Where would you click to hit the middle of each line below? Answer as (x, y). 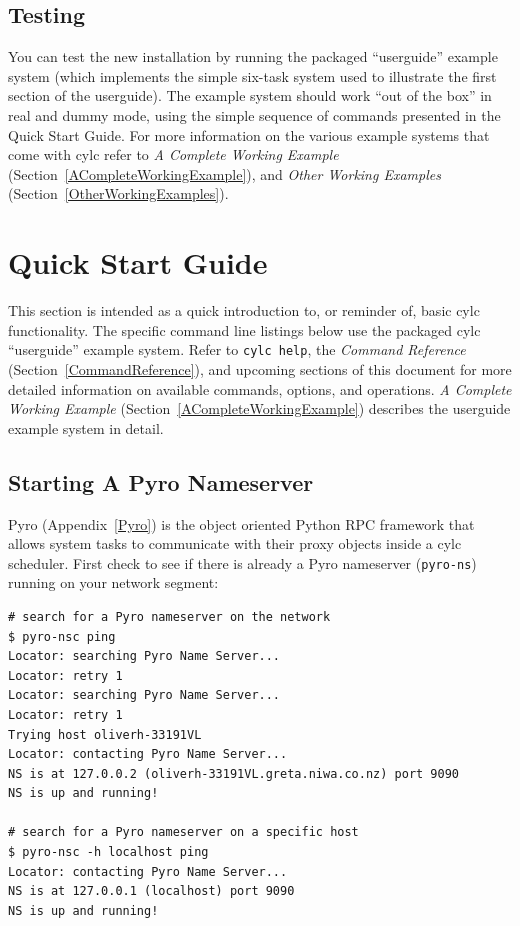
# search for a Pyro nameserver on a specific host (183, 832)
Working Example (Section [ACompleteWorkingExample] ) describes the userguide (259, 408)
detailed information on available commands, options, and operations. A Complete (260, 388)
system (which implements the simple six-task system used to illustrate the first (252, 75)
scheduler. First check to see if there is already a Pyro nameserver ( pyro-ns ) (242, 562)
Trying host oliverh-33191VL (105, 734)
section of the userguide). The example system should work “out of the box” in (250, 95)
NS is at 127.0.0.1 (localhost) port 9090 (151, 891)
